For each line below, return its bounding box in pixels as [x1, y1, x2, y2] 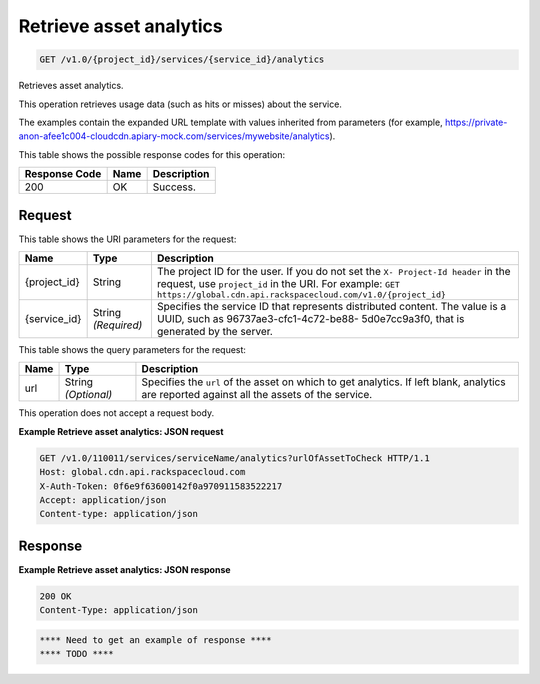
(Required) [92, 318, 143, 332]
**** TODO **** [39, 648, 114, 660]
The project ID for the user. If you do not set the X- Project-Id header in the [156, 264, 511, 278]
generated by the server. [156, 324, 274, 338]
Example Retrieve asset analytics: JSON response [18, 563, 231, 575]
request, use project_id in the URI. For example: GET [156, 276, 400, 290]
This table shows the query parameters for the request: [18, 343, 247, 355]
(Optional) [64, 388, 113, 402]
